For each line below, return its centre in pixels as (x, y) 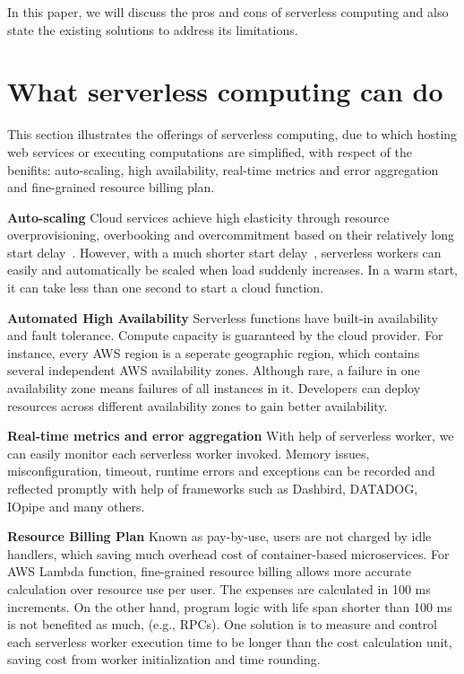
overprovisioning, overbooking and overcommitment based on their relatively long (231, 235)
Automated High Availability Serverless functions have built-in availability (223, 317)
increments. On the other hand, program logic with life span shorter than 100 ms (230, 606)
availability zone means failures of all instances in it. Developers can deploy (214, 388)
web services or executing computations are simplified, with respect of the (210, 151)
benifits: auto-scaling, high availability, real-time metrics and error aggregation (223, 169)
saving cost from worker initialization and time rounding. (164, 659)
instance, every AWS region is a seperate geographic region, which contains (214, 352)
